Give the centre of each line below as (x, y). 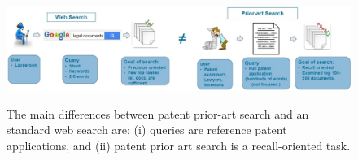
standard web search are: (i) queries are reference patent (147, 130)
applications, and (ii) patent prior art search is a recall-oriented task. (179, 146)
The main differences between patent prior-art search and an (158, 113)
